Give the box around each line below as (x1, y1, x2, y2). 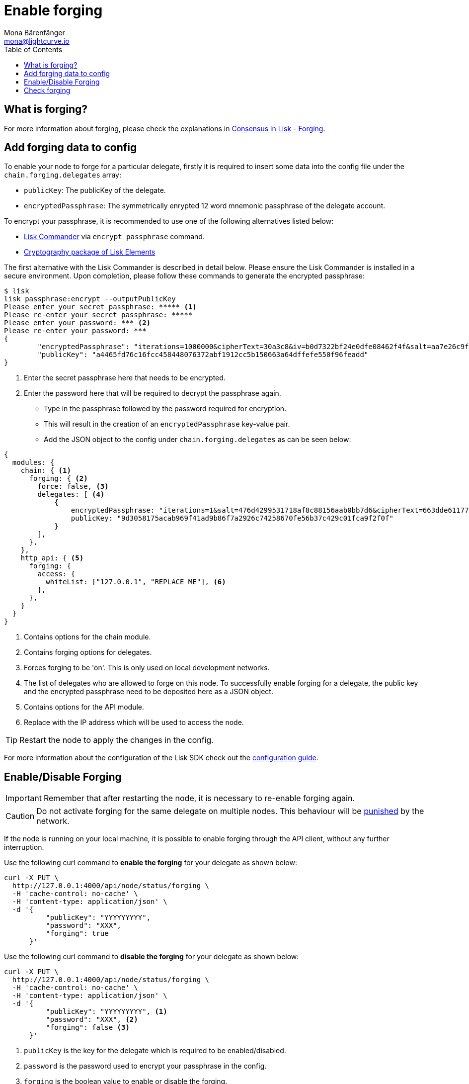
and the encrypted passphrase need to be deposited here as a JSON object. (24, 687, 273, 696)
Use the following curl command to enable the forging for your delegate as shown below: (4, 858, 297, 867)
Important (5, 793, 42, 804)
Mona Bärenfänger (4, 28, 65, 37)
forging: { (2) (29, 474, 88, 483)
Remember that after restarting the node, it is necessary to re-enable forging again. (43, 793, 355, 804)
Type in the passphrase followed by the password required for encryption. (44, 404, 287, 413)
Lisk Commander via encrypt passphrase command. (24, 232, 205, 241)
